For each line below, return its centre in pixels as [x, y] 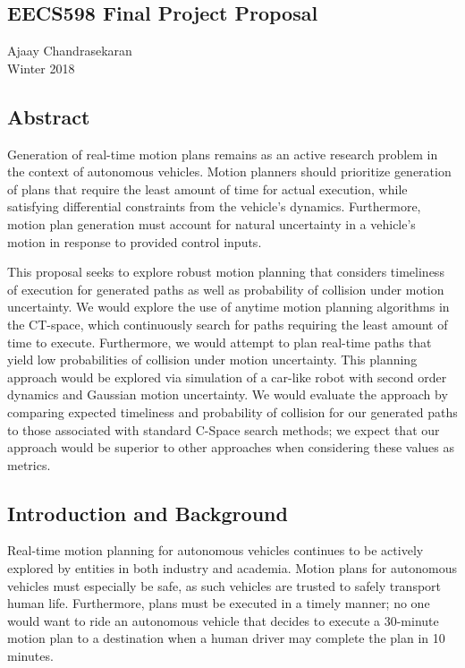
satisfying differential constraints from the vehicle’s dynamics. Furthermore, [214, 206]
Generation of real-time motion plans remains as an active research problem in [223, 154]
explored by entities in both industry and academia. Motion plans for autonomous [232, 568]
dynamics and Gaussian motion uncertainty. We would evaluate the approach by [228, 394]
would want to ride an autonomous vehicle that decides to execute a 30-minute [223, 620]
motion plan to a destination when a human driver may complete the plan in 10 [226, 638]
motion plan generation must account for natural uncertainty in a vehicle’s [211, 223]
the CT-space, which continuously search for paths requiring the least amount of [228, 324]
